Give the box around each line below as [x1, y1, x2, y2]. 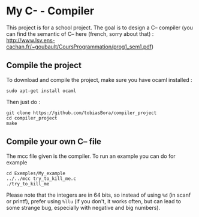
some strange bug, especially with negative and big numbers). [6, 204, 161, 211]
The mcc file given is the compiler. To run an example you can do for [6, 152, 176, 160]
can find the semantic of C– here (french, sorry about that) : [6, 30, 154, 37]
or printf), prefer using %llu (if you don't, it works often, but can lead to [6, 197, 182, 204]
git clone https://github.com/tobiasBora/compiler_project [6, 109, 157, 116]
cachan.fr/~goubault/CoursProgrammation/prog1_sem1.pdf [6, 43, 152, 50]
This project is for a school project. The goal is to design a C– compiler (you [6, 24, 194, 31]
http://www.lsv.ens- [6, 36, 55, 44]
